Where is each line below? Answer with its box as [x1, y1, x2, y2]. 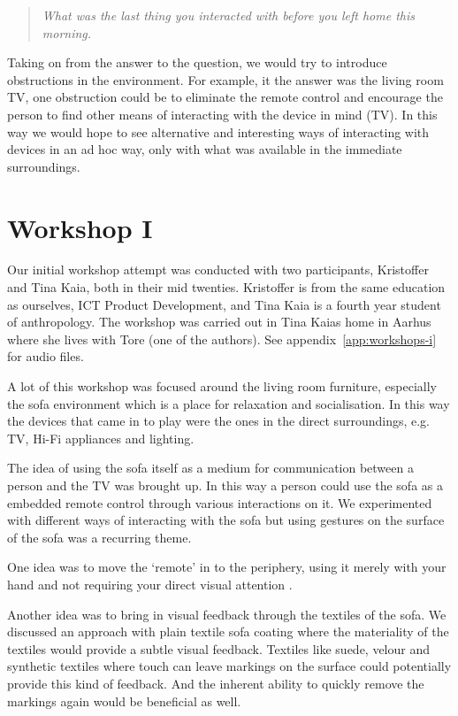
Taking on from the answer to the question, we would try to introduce [7, 53, 387, 72]
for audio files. [7, 347, 84, 366]
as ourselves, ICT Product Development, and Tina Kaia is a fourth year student [7, 295, 441, 313]
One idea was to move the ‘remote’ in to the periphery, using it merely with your [7, 558, 447, 576]
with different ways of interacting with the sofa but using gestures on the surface [7, 511, 445, 529]
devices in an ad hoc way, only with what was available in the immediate [7, 140, 402, 158]
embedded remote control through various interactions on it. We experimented [7, 493, 432, 512]
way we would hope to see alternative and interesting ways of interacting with [7, 122, 430, 141]
